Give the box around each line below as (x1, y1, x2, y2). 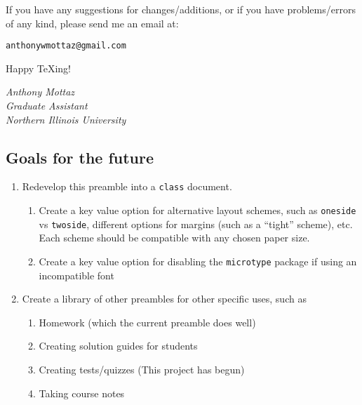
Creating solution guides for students (39, 338, 198, 353)
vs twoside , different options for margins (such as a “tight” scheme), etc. (39, 216, 353, 231)
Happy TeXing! (6, 60, 71, 75)
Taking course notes (39, 385, 125, 400)
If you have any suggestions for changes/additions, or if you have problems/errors (6, 2, 356, 16)
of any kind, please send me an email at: (6, 15, 179, 30)
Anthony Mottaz (6, 84, 75, 99)
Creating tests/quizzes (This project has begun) (39, 362, 245, 377)
